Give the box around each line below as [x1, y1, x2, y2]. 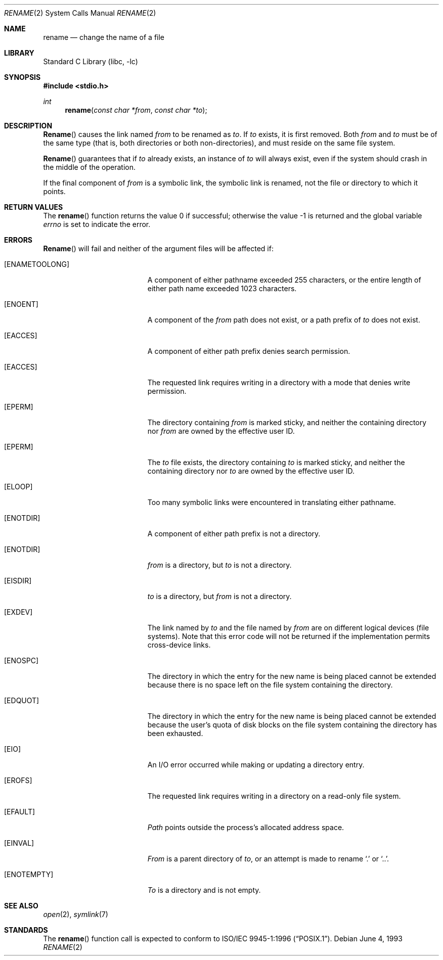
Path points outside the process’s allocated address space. [147, 823, 344, 832]
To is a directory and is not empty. [147, 886, 261, 894]
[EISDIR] [4, 576, 32, 585]
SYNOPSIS [4, 73, 41, 81]
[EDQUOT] [4, 696, 39, 705]
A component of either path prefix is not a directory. [147, 529, 321, 538]
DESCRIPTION [4, 121, 53, 130]
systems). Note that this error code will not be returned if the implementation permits [147, 632, 430, 641]
